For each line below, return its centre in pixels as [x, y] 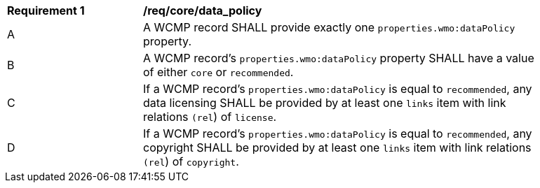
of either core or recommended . [218, 72]
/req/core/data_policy [203, 10]
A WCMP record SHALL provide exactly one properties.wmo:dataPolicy [329, 27]
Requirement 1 [46, 10]
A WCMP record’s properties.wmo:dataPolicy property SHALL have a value [339, 58]
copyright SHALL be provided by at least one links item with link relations [337, 147]
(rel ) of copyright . [191, 161]
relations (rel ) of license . [210, 117]
